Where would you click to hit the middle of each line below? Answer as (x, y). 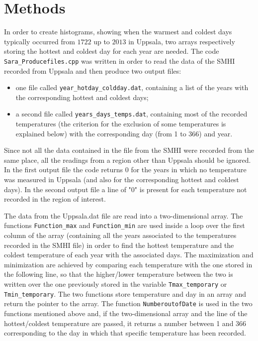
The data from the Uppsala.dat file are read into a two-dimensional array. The (124, 215)
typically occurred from (40, 41)
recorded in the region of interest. (55, 199)
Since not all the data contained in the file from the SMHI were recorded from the (129, 150)
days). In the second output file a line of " (68, 189)
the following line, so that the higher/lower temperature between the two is (119, 274)
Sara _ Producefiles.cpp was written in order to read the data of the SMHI (120, 60)
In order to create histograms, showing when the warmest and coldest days (118, 32)
